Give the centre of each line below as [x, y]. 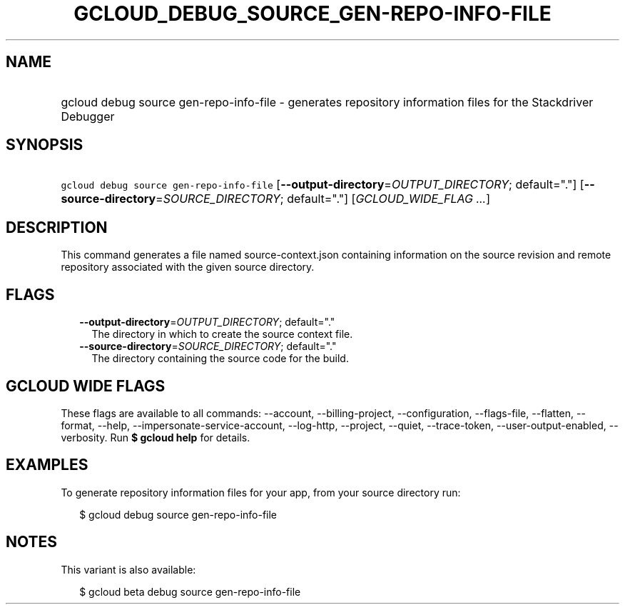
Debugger [88, 116]
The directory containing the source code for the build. [220, 359]
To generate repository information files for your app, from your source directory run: [261, 492]
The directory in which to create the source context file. [222, 334]
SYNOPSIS [45, 145]
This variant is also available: [128, 569]
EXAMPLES [47, 465]
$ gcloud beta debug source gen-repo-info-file [190, 591]
